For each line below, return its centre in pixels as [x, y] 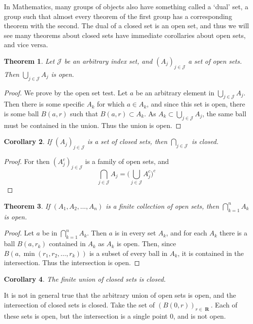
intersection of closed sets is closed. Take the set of [80, 305]
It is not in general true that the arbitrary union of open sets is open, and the [120, 295]
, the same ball [224, 113]
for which [111, 104]
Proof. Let [19, 233]
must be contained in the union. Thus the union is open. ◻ [93, 125]
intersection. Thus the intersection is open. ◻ [72, 262]
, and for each [187, 233]
